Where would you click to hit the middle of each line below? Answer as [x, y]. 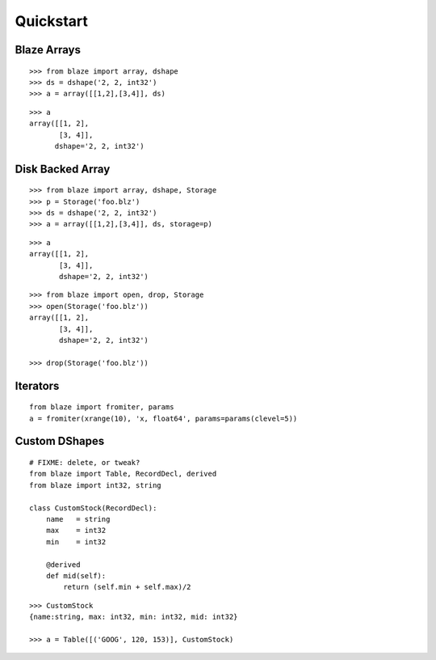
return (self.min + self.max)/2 [127, 587]
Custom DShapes [60, 441]
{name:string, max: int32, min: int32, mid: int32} [134, 617]
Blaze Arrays [48, 50]
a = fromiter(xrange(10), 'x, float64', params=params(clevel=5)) [163, 418]
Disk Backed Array [63, 169]
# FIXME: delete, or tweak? [85, 462]
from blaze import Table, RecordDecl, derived [123, 474]
